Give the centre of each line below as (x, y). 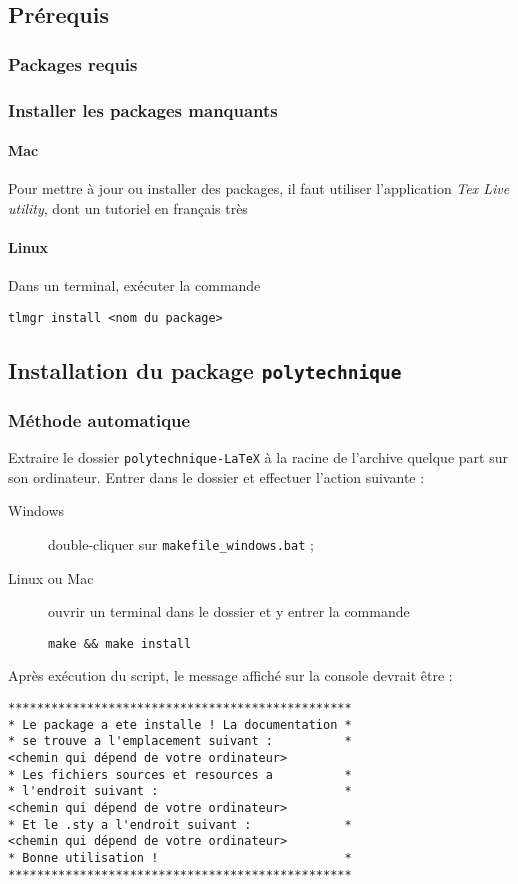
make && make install (120, 643)
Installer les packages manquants (143, 109)
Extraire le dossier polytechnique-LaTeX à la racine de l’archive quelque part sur (258, 457)
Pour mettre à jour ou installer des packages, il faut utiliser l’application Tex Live (259, 188)
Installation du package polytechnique (205, 369)
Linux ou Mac (51, 577)
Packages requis (73, 63)
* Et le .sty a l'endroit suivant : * (180, 824)
